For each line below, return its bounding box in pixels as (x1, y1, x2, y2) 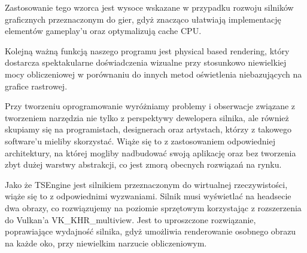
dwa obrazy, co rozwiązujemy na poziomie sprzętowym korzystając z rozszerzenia (5, 201, 302, 214)
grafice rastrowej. (5, 79, 68, 92)
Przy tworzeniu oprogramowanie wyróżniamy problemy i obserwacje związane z (5, 100, 296, 112)
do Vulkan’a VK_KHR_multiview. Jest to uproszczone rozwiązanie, (5, 213, 256, 226)
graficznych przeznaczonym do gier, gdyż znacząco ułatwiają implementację (5, 13, 281, 25)
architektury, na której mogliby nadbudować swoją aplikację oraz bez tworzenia (5, 146, 296, 159)
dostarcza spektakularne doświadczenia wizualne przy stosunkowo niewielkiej (5, 56, 287, 69)
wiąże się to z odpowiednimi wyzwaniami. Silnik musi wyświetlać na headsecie (5, 190, 291, 202)
